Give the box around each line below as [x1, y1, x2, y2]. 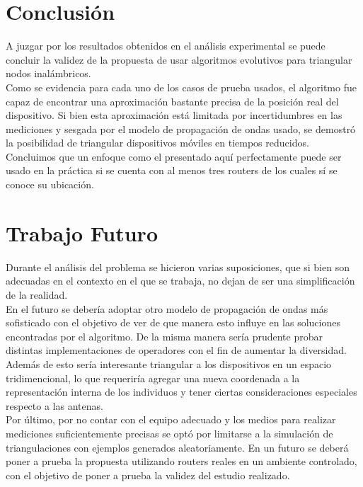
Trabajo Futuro [6, 218, 158, 247]
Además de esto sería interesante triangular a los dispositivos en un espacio [6, 356, 332, 371]
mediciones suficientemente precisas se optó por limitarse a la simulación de [6, 425, 333, 440]
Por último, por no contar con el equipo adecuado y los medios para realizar [6, 412, 336, 427]
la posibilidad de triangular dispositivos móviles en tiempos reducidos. [6, 135, 309, 150]
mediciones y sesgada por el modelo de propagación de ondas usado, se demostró [6, 121, 356, 136]
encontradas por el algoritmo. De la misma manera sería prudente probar [6, 328, 323, 343]
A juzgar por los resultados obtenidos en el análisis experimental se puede [6, 38, 325, 53]
